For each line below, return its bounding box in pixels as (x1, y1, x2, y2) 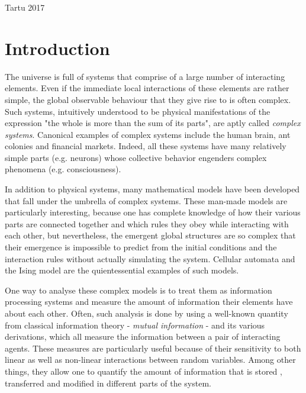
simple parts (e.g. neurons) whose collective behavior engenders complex (5, 151, 267, 163)
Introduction (5, 36, 110, 60)
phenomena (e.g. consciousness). (5, 163, 121, 175)
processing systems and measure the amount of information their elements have (5, 295, 293, 308)
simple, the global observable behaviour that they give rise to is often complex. (5, 93, 291, 105)
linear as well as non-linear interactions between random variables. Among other (5, 353, 296, 366)
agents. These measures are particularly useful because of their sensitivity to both (5, 342, 301, 354)
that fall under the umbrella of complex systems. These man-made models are (5, 194, 288, 207)
